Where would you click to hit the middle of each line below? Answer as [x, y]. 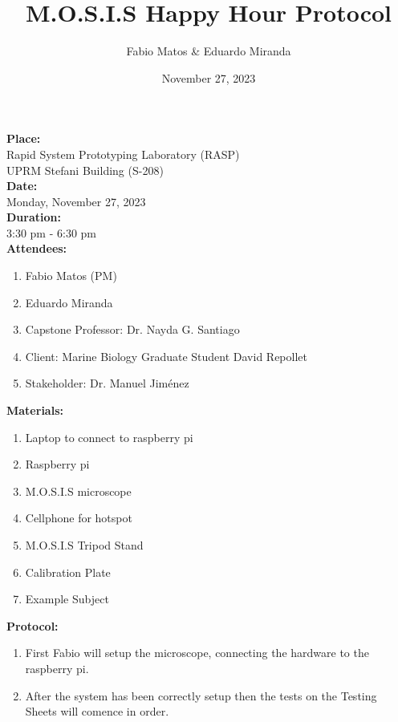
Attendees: [37, 248]
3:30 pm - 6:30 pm [51, 232]
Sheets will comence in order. [97, 711]
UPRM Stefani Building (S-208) [85, 170]
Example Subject [67, 599]
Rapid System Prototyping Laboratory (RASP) [123, 154]
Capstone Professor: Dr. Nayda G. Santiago [132, 329]
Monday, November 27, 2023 [76, 201]
